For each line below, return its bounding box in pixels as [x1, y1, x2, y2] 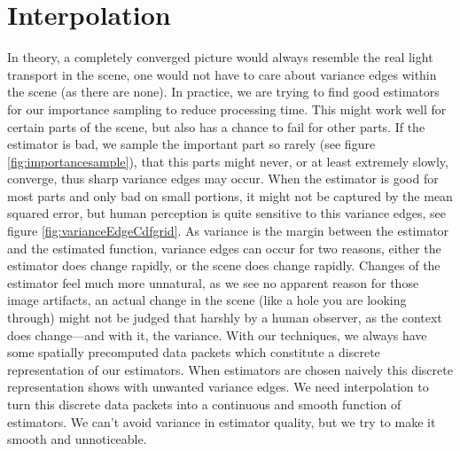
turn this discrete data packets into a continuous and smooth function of [7, 395, 402, 413]
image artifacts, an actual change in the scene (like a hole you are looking [7, 291, 407, 309]
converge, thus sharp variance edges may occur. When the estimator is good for [7, 169, 439, 188]
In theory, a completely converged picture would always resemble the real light [7, 48, 433, 66]
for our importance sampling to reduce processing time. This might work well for [7, 99, 447, 118]
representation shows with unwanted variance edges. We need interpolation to [7, 377, 429, 396]
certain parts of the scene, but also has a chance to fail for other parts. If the [7, 117, 425, 136]
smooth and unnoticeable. [7, 430, 147, 448]
